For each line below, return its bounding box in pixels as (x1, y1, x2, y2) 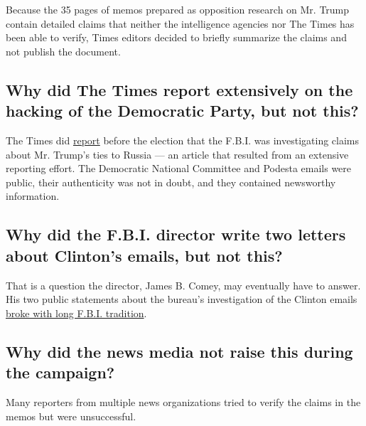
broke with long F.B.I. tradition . (6, 305, 147, 320)
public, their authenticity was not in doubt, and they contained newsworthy (6, 174, 336, 189)
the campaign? (6, 361, 115, 383)
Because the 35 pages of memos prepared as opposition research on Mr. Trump (6, 2, 350, 16)
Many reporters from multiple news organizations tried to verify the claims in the (6, 394, 361, 409)
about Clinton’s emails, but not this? (6, 244, 283, 266)
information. (6, 188, 60, 203)
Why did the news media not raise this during (6, 340, 353, 362)
